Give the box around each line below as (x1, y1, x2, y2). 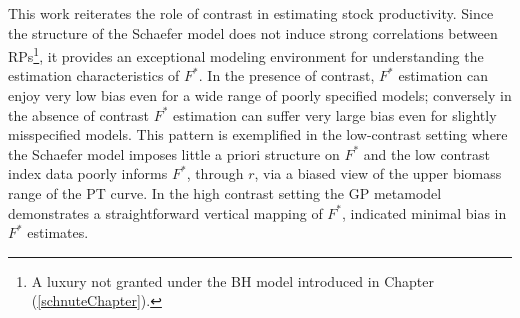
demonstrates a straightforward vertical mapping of (8, 202, 323, 223)
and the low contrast (363, 143, 490, 164)
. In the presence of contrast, (198, 65, 375, 86)
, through (186, 163, 244, 184)
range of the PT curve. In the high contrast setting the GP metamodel (8, 183, 442, 203)
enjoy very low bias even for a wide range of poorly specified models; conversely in (8, 85, 512, 106)
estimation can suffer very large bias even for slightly (172, 104, 497, 125)
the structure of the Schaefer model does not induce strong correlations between (8, 22, 498, 43)
